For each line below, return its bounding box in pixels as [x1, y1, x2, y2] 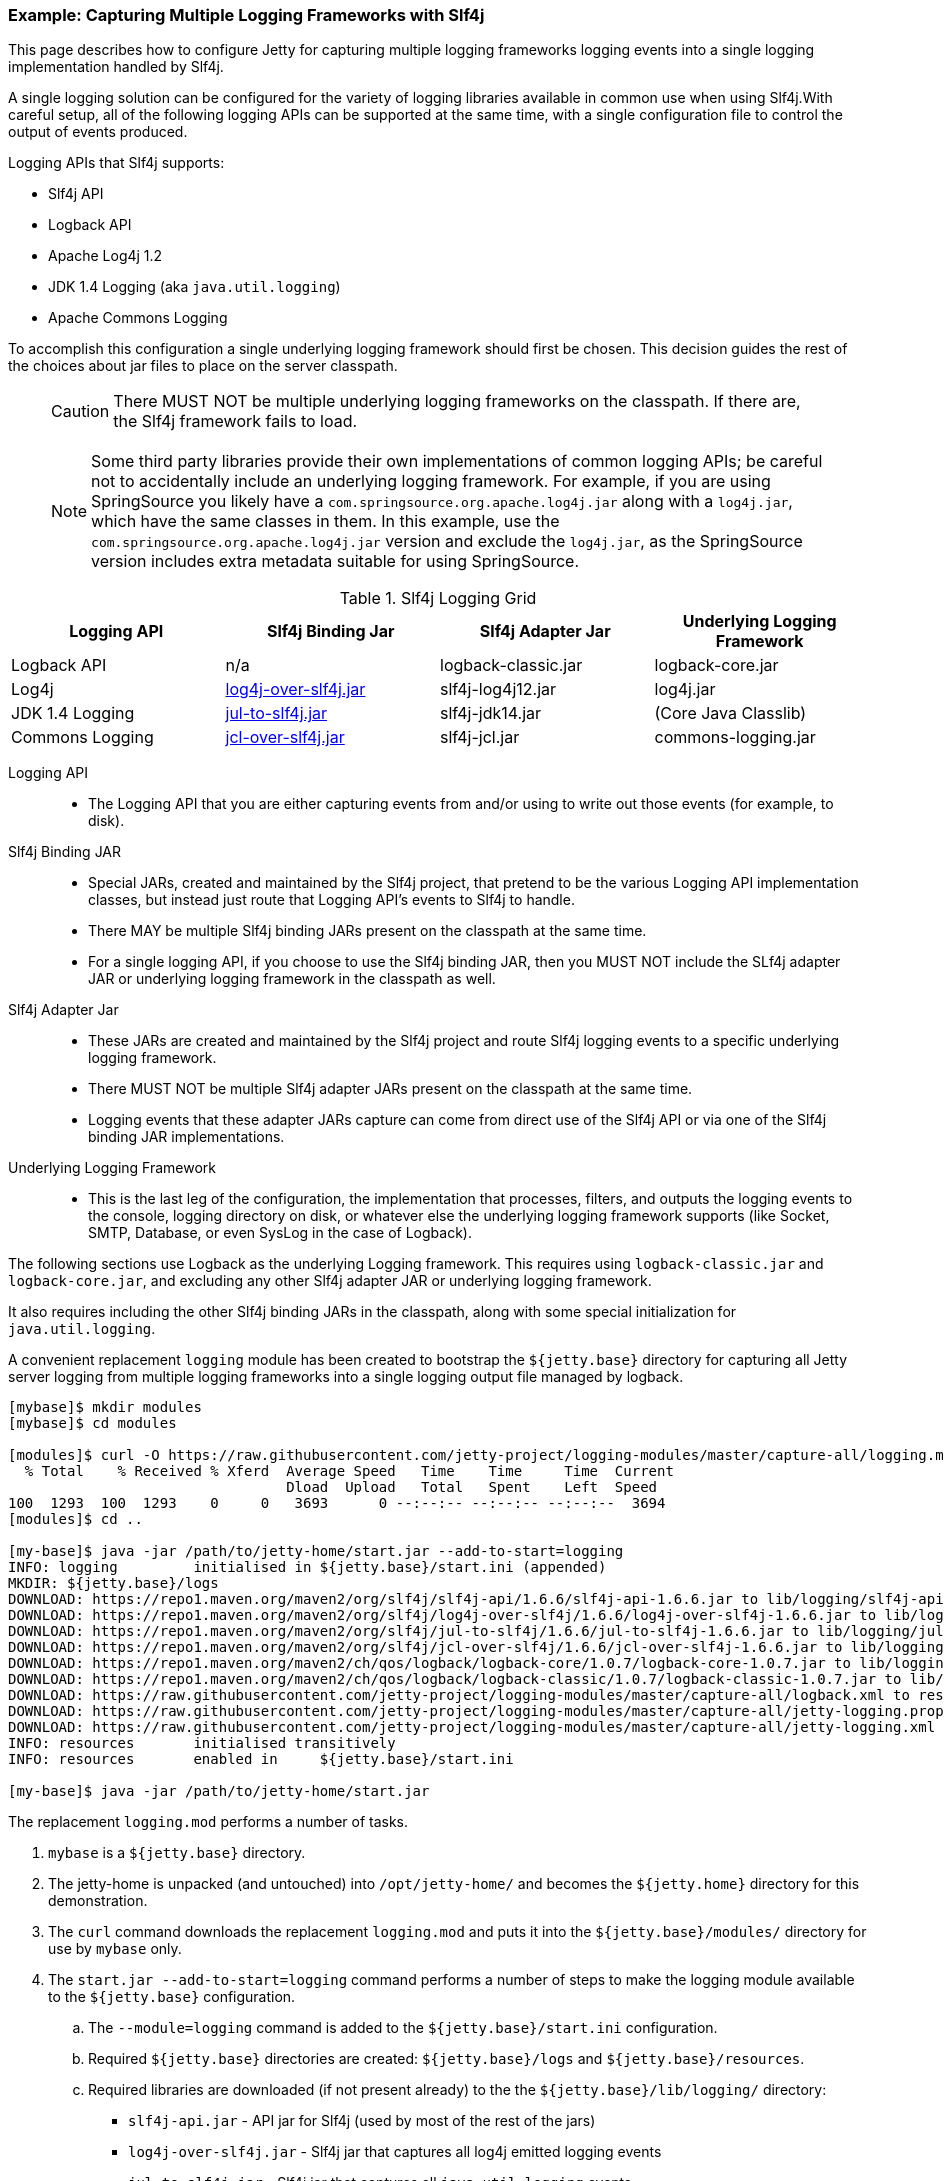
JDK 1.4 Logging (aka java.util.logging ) [48, 278, 341, 296]
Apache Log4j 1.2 [48, 247, 163, 265]
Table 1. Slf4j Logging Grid [339, 588, 537, 609]
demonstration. [48, 1892, 148, 1910]
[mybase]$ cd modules [8, 1415, 177, 1432]
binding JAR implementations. [88, 1128, 285, 1146]
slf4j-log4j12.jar [440, 679, 557, 700]
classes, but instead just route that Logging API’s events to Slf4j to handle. [88, 891, 575, 909]
